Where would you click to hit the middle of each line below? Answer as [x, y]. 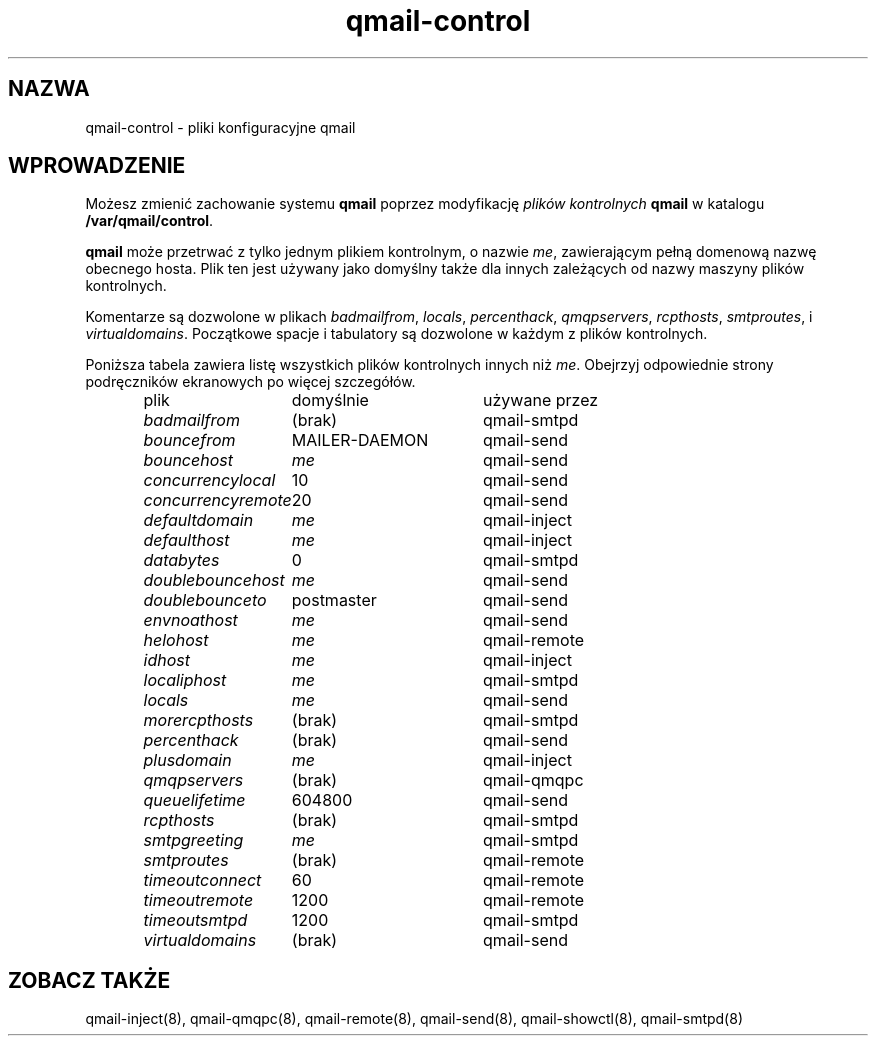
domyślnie [330, 400]
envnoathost [190, 620]
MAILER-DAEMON [360, 440]
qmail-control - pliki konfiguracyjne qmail [220, 127]
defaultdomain [198, 520]
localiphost [185, 680]
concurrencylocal [209, 480]
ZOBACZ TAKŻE [89, 980]
